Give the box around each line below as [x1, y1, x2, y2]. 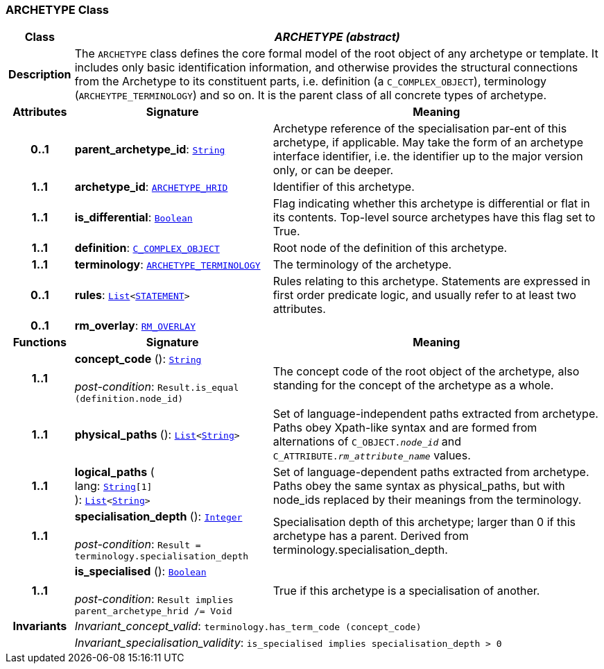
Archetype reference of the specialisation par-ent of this [273, 121, 567, 136]
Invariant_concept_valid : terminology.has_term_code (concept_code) [74, 619, 422, 634]
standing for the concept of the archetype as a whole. [273, 378, 554, 392]
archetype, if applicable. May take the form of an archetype [273, 135, 583, 150]
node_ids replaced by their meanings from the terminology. [273, 493, 582, 507]
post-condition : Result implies [74, 592, 234, 607]
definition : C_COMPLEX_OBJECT [74, 241, 220, 255]
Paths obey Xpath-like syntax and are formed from [273, 421, 537, 435]
